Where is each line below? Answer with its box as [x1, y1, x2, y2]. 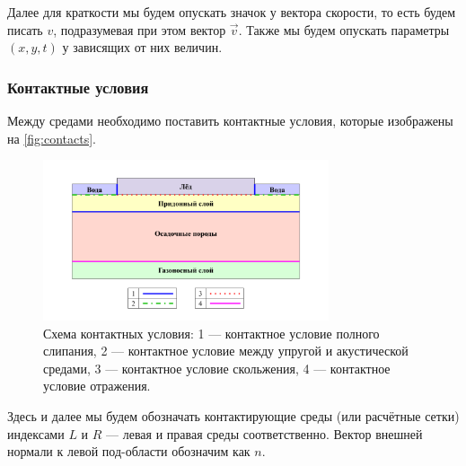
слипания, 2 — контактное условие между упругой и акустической [43, 341, 409, 360]
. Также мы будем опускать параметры [238, 20, 450, 39]
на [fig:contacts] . [7, 128, 96, 147]
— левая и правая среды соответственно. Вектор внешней [106, 424, 423, 443]
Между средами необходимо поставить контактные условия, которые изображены [7, 111, 453, 129]
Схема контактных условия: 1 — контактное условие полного [43, 323, 380, 342]
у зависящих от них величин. [62, 38, 223, 57]
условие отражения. [43, 376, 151, 395]
